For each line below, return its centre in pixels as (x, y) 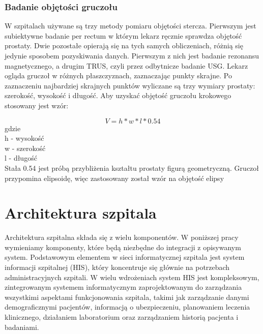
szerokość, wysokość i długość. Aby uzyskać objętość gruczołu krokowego (118, 95)
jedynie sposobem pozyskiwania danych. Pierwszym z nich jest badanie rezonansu (132, 55)
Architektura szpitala (81, 213)
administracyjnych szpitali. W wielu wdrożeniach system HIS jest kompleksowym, (132, 277)
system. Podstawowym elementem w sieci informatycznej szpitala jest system (125, 257)
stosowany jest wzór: (37, 105)
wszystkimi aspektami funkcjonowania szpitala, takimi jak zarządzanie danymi (127, 297)
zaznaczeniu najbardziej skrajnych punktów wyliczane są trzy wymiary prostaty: (130, 85)
